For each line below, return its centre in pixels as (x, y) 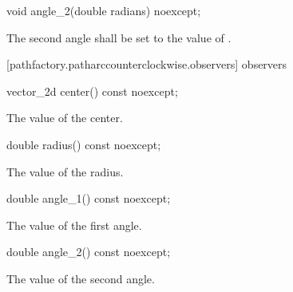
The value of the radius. (65, 171)
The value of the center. (65, 118)
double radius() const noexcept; (84, 144)
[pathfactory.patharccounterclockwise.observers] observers (147, 64)
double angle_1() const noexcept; (89, 198)
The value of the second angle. (81, 278)
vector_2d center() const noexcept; (92, 91)
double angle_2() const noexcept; (89, 252)
